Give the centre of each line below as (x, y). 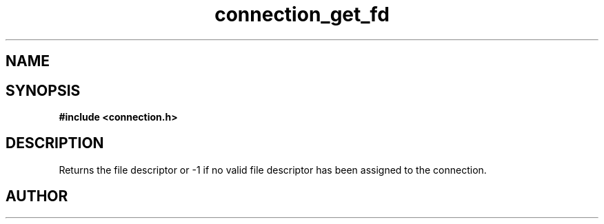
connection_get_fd (302, 14)
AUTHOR (37, 196)
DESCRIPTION (55, 143)
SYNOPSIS (43, 90)
